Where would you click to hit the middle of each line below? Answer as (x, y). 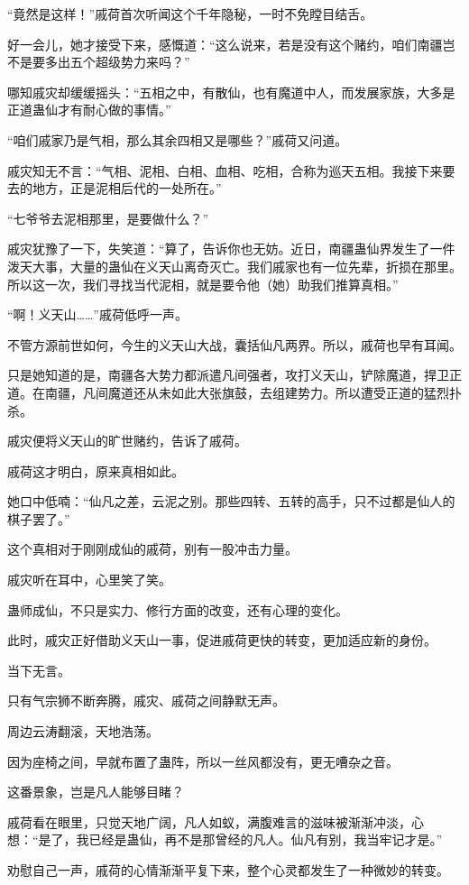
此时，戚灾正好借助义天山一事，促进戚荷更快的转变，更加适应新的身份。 (222, 640)
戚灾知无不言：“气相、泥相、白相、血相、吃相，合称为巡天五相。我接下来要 (231, 170)
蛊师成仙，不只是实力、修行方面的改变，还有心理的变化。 (178, 609)
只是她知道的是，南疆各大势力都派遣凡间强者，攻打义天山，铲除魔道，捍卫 (228, 375)
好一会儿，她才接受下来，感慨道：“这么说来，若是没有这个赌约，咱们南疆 (225, 44)
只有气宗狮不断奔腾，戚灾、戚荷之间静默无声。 (146, 701)
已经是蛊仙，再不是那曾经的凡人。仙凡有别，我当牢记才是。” (266, 839)
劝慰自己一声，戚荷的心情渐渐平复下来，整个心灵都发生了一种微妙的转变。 (228, 870)
